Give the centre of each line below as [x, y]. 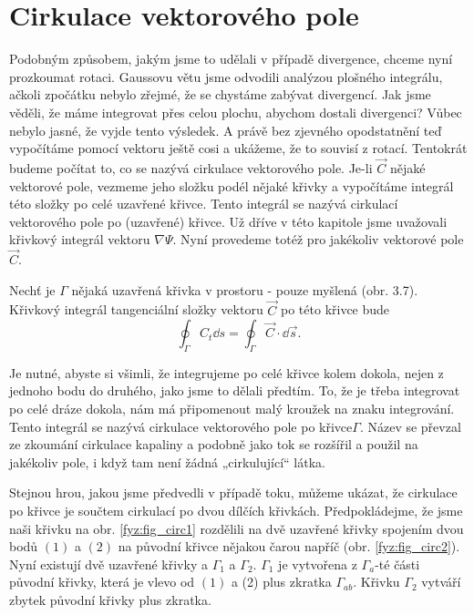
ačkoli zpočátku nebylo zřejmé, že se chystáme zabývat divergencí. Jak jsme [220, 94]
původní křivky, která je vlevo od [102, 582]
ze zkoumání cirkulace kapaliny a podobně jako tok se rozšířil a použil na [214, 444]
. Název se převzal [410, 426]
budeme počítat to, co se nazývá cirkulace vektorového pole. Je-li [191, 167]
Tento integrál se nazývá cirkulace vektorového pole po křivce [181, 426]
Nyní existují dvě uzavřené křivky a [108, 564]
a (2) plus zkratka [281, 582]
